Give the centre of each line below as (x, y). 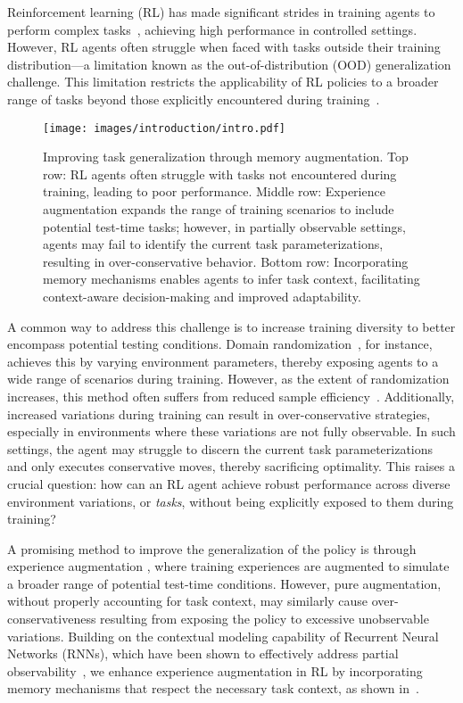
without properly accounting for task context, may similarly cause (188, 601)
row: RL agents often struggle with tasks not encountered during (220, 174)
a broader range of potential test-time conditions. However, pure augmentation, (224, 583)
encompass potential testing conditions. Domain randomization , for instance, (220, 344)
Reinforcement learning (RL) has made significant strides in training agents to (221, 12)
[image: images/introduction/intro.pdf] (165, 128)
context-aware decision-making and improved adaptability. (202, 296)
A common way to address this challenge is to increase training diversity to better (231, 326)
